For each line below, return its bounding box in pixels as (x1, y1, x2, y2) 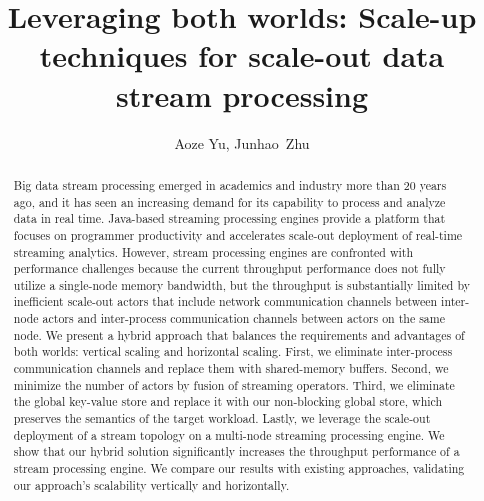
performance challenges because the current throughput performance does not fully (13, 260, 446, 277)
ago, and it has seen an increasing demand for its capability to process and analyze (13, 193, 446, 210)
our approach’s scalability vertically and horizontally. (13, 476, 290, 493)
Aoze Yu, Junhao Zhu (174, 132, 310, 153)
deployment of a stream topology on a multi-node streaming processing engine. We (13, 426, 445, 443)
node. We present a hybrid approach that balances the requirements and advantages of (13, 326, 465, 343)
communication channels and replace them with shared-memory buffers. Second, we (13, 360, 449, 377)
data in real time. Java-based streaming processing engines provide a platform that (13, 210, 446, 227)
